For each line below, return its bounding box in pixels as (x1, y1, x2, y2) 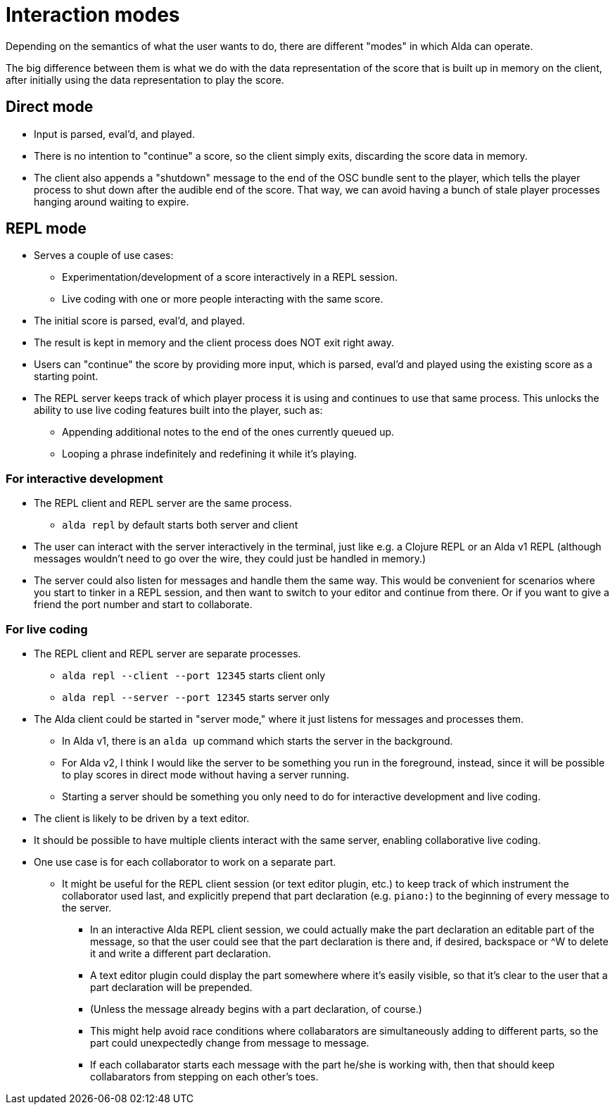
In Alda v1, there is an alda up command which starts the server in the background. (62, 734, 453, 747)
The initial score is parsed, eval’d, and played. (34, 315, 246, 327)
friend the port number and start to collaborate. (34, 598, 253, 611)
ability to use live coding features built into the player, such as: (34, 404, 323, 417)
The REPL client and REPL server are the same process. (34, 497, 292, 510)
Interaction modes (6, 3, 180, 27)
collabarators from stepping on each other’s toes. (90, 1070, 319, 1083)
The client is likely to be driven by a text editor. (34, 812, 250, 824)
